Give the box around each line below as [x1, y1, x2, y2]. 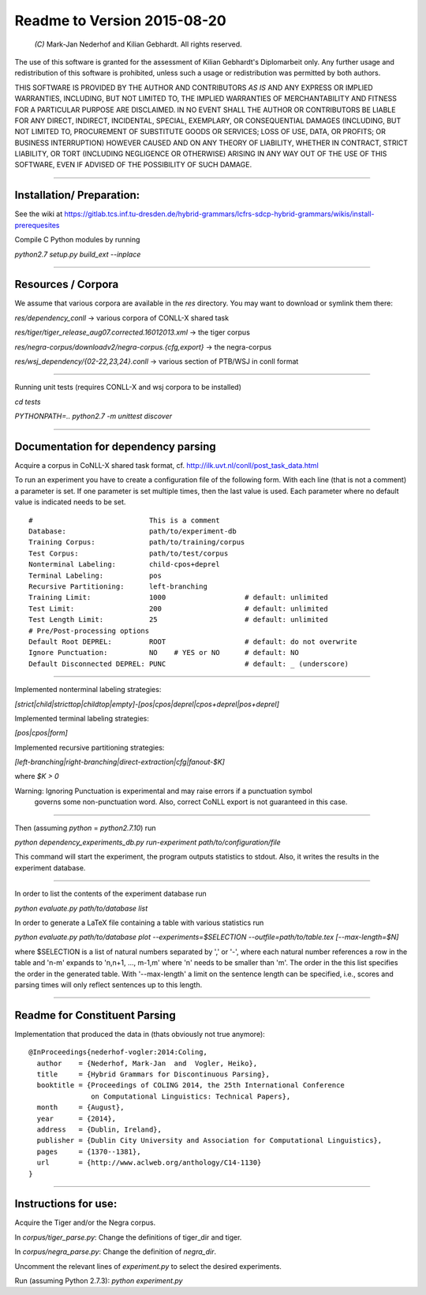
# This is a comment [28, 515, 220, 525]
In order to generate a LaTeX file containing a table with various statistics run [14, 918, 264, 927]
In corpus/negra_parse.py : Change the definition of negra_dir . [14, 1247, 217, 1256]
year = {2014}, [36, 1113, 117, 1123]
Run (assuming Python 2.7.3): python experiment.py [14, 1275, 183, 1286]
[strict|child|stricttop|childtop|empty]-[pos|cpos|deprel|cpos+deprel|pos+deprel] [14, 699, 280, 709]
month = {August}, [36, 1103, 125, 1112]
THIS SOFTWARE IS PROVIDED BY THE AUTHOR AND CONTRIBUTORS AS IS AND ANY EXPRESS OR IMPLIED [14, 83, 374, 92]
